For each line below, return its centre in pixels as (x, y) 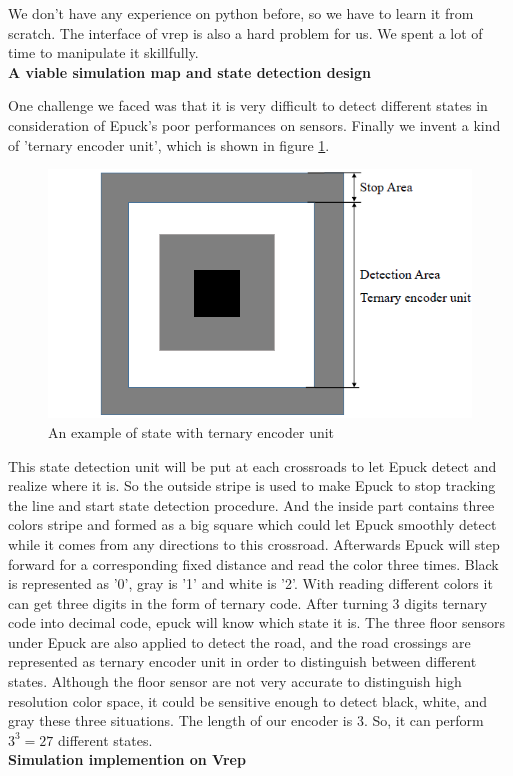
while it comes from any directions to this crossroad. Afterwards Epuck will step (254, 543)
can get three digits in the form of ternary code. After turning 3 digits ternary (248, 602)
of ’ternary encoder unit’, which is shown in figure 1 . (169, 144)
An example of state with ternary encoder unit (191, 431)
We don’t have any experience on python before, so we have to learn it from (241, 13)
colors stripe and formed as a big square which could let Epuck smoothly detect (252, 524)
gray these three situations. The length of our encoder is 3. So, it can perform (246, 720)
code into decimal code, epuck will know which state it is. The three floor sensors (257, 622)
